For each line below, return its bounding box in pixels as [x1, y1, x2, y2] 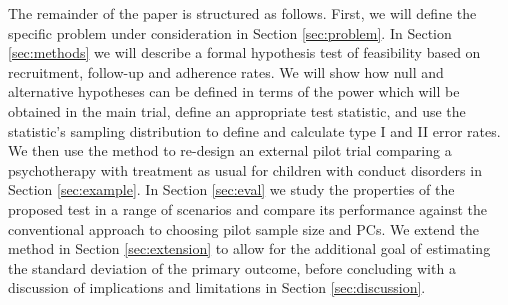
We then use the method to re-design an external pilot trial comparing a [8, 140, 452, 161]
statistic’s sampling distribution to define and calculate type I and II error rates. [8, 120, 501, 141]
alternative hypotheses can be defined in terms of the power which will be [8, 81, 460, 102]
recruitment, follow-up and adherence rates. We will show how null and [8, 61, 444, 82]
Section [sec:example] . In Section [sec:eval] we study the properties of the [8, 179, 455, 200]
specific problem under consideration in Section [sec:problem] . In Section [8, 22, 452, 43]
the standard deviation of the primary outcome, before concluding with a [8, 257, 456, 278]
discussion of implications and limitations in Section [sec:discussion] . [8, 277, 426, 298]
